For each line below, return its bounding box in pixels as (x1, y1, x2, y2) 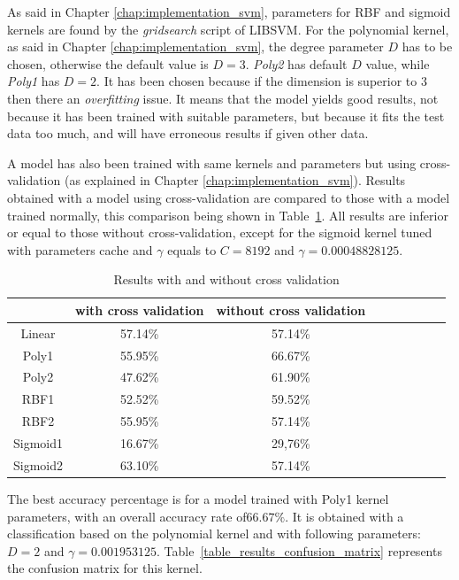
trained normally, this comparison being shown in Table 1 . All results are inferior (7, 205, 448, 224)
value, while (365, 54, 430, 73)
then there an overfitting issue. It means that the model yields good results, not (7, 89, 439, 107)
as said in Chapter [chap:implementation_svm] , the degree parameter (7, 37, 384, 56)
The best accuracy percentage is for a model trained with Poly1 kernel (7, 489, 389, 507)
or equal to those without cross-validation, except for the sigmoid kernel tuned (7, 223, 432, 242)
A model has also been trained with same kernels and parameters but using (7, 153, 417, 172)
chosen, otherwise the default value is (7, 54, 209, 73)
